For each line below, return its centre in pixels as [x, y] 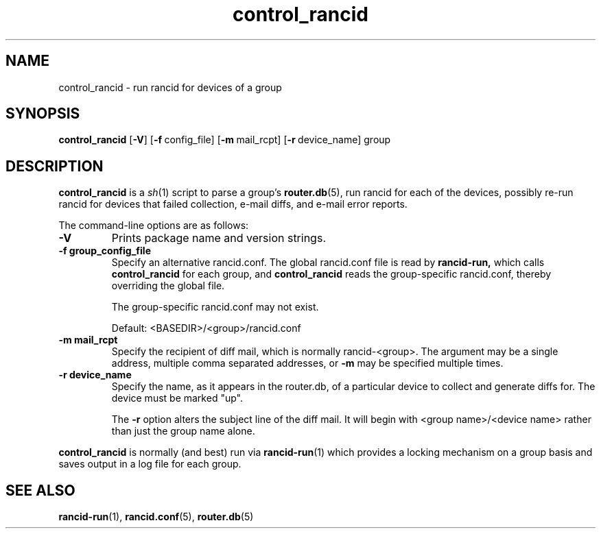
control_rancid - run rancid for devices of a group [170, 87]
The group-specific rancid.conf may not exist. [215, 307]
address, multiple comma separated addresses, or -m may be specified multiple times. [307, 363]
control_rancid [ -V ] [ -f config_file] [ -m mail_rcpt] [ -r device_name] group [225, 140]
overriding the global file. [168, 286]
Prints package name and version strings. [219, 238]
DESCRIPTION [55, 166]
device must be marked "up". [177, 398]
